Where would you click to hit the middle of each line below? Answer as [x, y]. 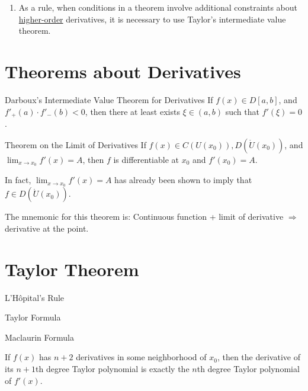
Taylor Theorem [72, 269]
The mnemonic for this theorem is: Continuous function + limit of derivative [144, 217]
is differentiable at [146, 159]
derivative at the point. [47, 228]
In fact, [18, 180]
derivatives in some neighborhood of [141, 357]
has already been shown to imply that [183, 180]
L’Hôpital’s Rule [35, 297]
